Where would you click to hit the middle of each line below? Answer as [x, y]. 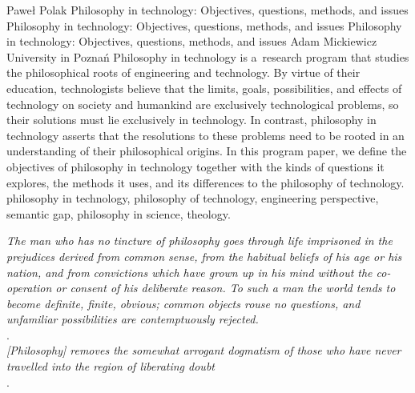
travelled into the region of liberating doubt [111, 366]
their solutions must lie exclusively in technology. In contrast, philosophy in [191, 120]
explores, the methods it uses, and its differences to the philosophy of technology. [205, 182]
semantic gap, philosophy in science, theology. [119, 213]
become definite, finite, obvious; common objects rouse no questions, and [183, 303]
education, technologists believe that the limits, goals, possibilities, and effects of [204, 88]
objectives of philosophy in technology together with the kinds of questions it [195, 166]
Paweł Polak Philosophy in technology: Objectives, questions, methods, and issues [207, 10]
